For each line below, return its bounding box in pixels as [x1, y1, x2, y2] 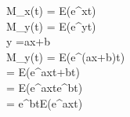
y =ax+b [6, 33, 51, 49]
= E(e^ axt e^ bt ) [6, 79, 83, 95]
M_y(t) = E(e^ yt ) [6, 17, 96, 34]
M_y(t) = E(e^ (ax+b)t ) [6, 48, 125, 64]
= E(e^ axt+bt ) [6, 64, 80, 80]
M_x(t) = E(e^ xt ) [6, 2, 96, 18]
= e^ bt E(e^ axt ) [6, 94, 83, 111]
